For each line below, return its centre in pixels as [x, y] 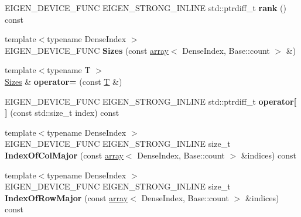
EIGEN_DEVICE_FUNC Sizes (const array [87, 50]
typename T [69, 70]
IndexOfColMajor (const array [64, 155]
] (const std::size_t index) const [62, 113]
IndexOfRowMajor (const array [66, 197]
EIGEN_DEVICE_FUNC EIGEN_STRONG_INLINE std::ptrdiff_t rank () [146, 8]
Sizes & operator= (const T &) [64, 81]
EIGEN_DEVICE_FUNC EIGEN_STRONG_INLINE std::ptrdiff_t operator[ [151, 101]
